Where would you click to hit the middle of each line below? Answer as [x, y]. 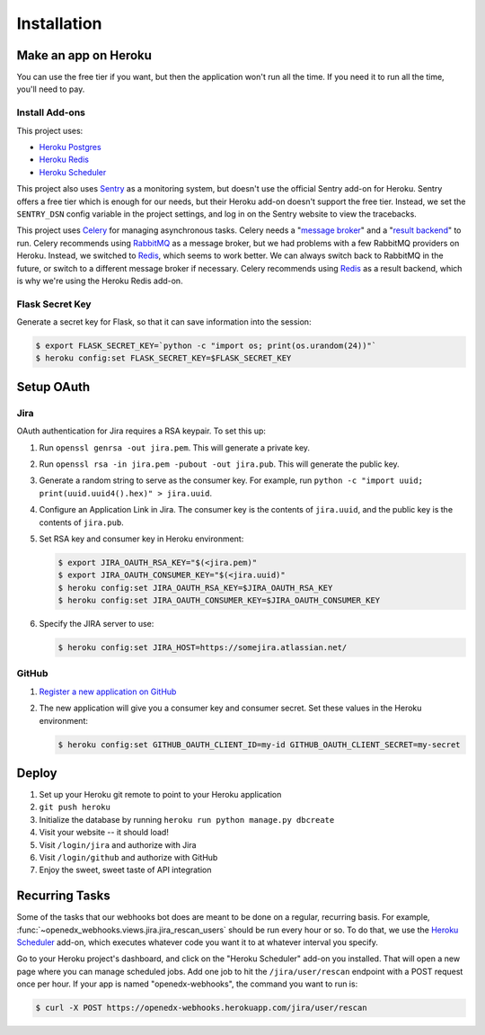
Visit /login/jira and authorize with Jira [118, 844]
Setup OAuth [53, 387]
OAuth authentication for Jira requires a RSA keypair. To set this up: [141, 431]
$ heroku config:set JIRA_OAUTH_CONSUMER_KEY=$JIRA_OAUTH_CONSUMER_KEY [219, 601]
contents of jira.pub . [82, 522]
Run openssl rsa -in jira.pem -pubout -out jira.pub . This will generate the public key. [219, 464]
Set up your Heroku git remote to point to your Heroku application [160, 795]
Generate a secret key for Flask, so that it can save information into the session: [164, 322]
